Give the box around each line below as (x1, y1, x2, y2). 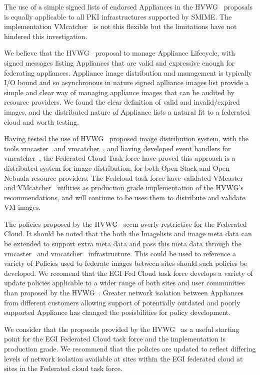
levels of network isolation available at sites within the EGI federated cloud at (4, 353, 243, 363)
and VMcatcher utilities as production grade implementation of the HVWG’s (4, 182, 243, 193)
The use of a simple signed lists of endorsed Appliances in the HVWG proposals (4, 2, 253, 12)
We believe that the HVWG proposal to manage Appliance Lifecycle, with (4, 48, 235, 58)
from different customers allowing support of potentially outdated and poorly (4, 297, 240, 307)
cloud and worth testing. (4, 116, 79, 127)
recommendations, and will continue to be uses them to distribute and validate (4, 192, 245, 202)
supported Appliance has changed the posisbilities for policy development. (4, 307, 231, 317)
